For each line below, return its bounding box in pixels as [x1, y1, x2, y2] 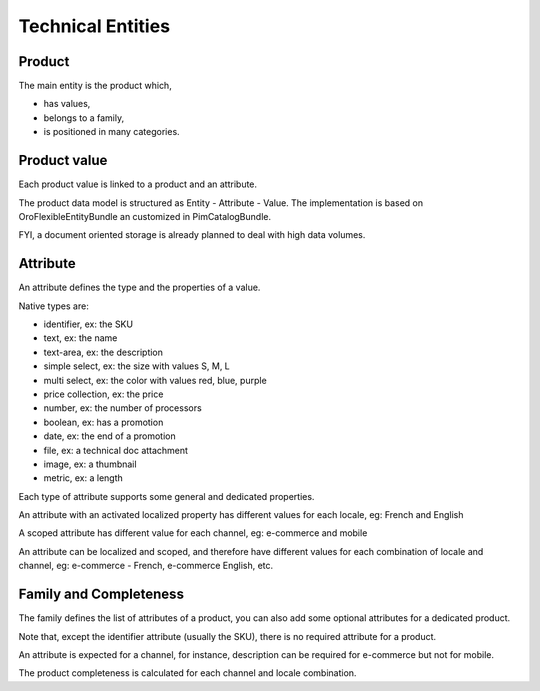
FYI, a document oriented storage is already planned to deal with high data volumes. [18, 229, 366, 241]
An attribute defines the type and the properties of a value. [18, 281, 261, 294]
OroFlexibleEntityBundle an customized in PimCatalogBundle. [18, 210, 272, 222]
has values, [43, 98, 91, 110]
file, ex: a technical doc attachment [43, 444, 189, 456]
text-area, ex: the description [43, 346, 164, 358]
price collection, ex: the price [43, 388, 164, 400]
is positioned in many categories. [43, 126, 180, 138]
